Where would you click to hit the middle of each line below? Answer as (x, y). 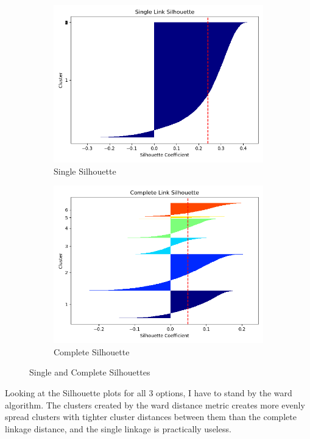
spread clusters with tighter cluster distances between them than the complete (151, 417)
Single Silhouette (85, 171)
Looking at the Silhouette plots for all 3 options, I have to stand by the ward (149, 392)
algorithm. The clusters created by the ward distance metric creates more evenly (155, 405)
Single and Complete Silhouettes (90, 372)
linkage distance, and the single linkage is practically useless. (118, 428)
